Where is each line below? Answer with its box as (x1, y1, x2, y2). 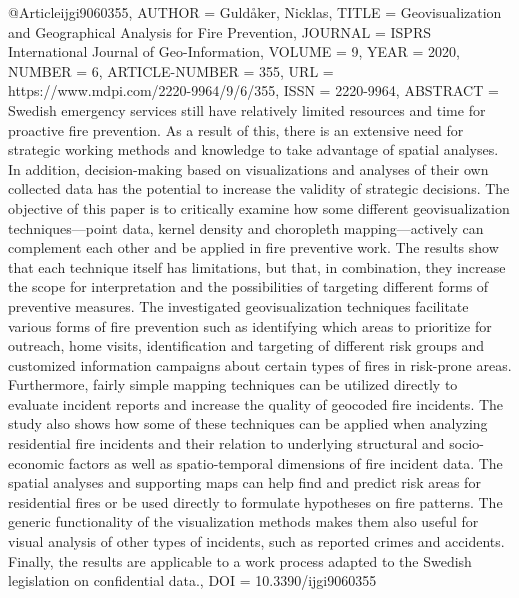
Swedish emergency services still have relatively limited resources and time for (8, 99, 486, 120)
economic (8, 452, 64, 473)
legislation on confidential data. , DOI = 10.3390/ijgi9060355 (8, 570, 377, 591)
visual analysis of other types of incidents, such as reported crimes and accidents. (8, 531, 505, 552)
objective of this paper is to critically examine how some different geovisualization (8, 197, 510, 218)
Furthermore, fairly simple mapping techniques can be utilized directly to (8, 374, 458, 395)
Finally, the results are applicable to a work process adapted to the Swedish (8, 550, 472, 571)
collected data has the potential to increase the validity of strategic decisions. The (8, 178, 510, 199)
